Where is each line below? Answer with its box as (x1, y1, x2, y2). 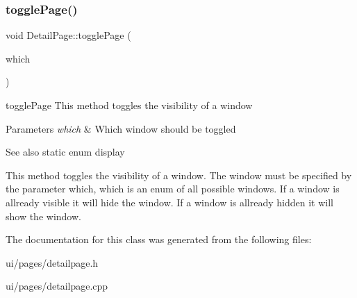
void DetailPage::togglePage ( (6, 28, 131, 42)
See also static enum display (6, 144, 125, 159)
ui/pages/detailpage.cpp (6, 279, 108, 293)
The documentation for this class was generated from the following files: (6, 232, 312, 247)
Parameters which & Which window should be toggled (6, 121, 236, 135)
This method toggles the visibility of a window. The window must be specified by (6, 167, 352, 182)
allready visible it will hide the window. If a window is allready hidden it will (6, 194, 333, 209)
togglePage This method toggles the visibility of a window (6, 98, 253, 112)
